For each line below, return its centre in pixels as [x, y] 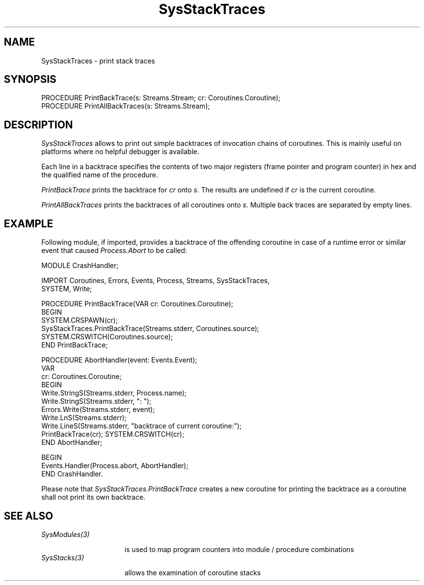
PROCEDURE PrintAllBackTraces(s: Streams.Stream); [126, 106]
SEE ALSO [29, 516]
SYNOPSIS [30, 79]
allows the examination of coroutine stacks [193, 572]
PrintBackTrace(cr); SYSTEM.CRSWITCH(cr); [113, 434]
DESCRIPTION [38, 125]
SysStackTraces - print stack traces [98, 61]
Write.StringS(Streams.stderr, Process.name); [114, 393]
